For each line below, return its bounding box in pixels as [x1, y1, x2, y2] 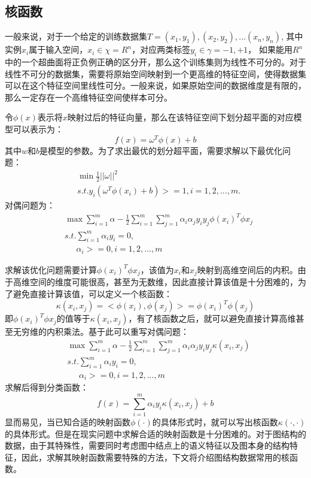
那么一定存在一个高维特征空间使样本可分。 [5, 90, 172, 103]
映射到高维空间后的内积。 [197, 263, 298, 276]
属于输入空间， [29, 43, 88, 56]
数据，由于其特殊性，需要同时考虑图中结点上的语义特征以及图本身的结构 [5, 439, 289, 452]
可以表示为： [13, 122, 63, 135]
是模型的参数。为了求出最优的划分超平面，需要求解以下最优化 [39, 144, 283, 156]
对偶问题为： [5, 199, 55, 211]
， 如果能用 [248, 43, 292, 56]
